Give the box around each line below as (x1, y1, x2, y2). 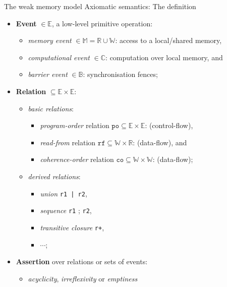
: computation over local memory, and (105, 52, 223, 62)
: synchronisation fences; (83, 69, 158, 79)
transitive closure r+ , (40, 222, 104, 232)
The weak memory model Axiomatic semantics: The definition (4, 1, 196, 11)
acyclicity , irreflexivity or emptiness (28, 273, 138, 283)
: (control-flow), (145, 120, 193, 131)
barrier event (28, 69, 68, 79)
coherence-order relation (40, 154, 114, 165)
